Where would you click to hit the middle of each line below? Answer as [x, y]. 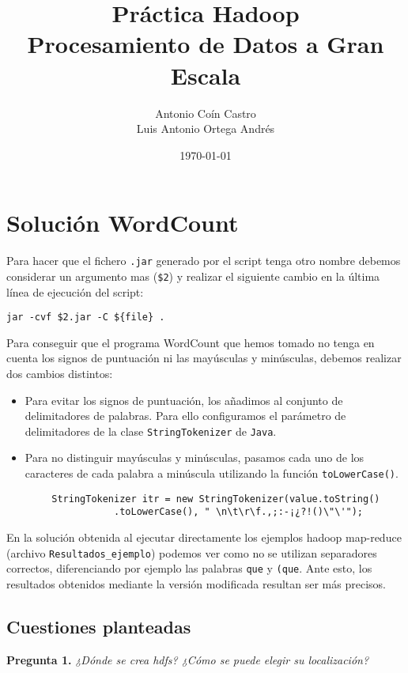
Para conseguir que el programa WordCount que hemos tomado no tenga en [191, 342]
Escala [206, 75]
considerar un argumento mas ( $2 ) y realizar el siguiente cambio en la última [193, 276]
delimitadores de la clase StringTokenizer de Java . [151, 431]
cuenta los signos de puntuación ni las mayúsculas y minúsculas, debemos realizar [204, 358]
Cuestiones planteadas [99, 626]
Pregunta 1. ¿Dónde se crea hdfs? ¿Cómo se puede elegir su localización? [188, 659]
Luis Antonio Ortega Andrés [206, 129]
